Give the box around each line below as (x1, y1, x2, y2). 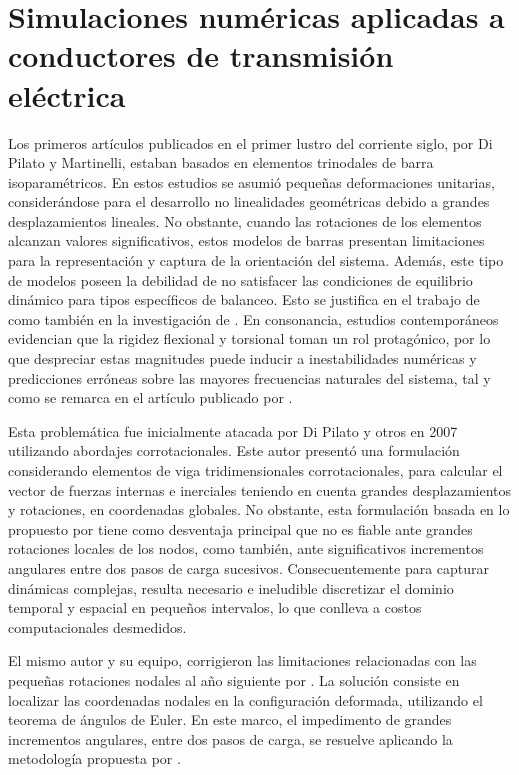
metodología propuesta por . (8, 748, 181, 769)
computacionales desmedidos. (8, 616, 187, 637)
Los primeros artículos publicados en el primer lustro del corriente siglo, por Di (8, 132, 493, 153)
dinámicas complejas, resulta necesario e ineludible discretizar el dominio (8, 577, 454, 598)
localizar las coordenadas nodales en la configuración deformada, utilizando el (8, 689, 483, 710)
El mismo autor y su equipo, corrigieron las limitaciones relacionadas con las (8, 650, 477, 671)
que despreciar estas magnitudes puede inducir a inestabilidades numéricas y (8, 348, 477, 369)
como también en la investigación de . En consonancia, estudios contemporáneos (8, 308, 499, 329)
